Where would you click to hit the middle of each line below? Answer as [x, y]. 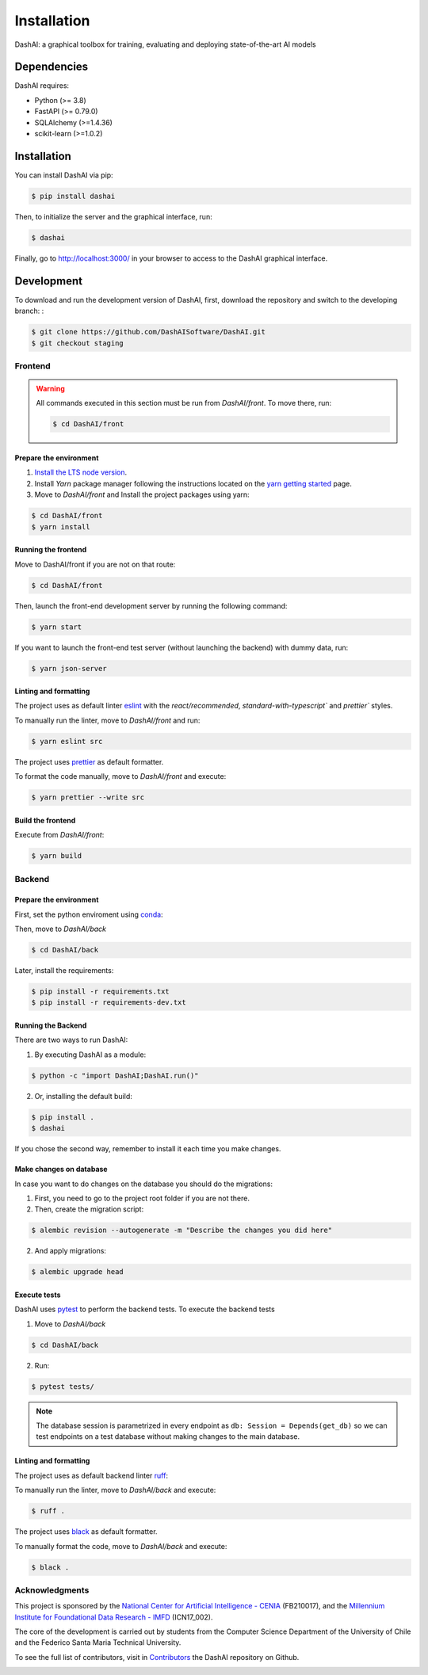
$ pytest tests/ [63, 1386]
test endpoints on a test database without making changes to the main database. [168, 1437]
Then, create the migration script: [89, 1209]
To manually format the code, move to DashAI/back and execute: [121, 1546]
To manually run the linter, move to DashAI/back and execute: [115, 1490]
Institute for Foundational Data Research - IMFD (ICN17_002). [114, 1617]
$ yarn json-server [69, 668]
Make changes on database [61, 1169]
